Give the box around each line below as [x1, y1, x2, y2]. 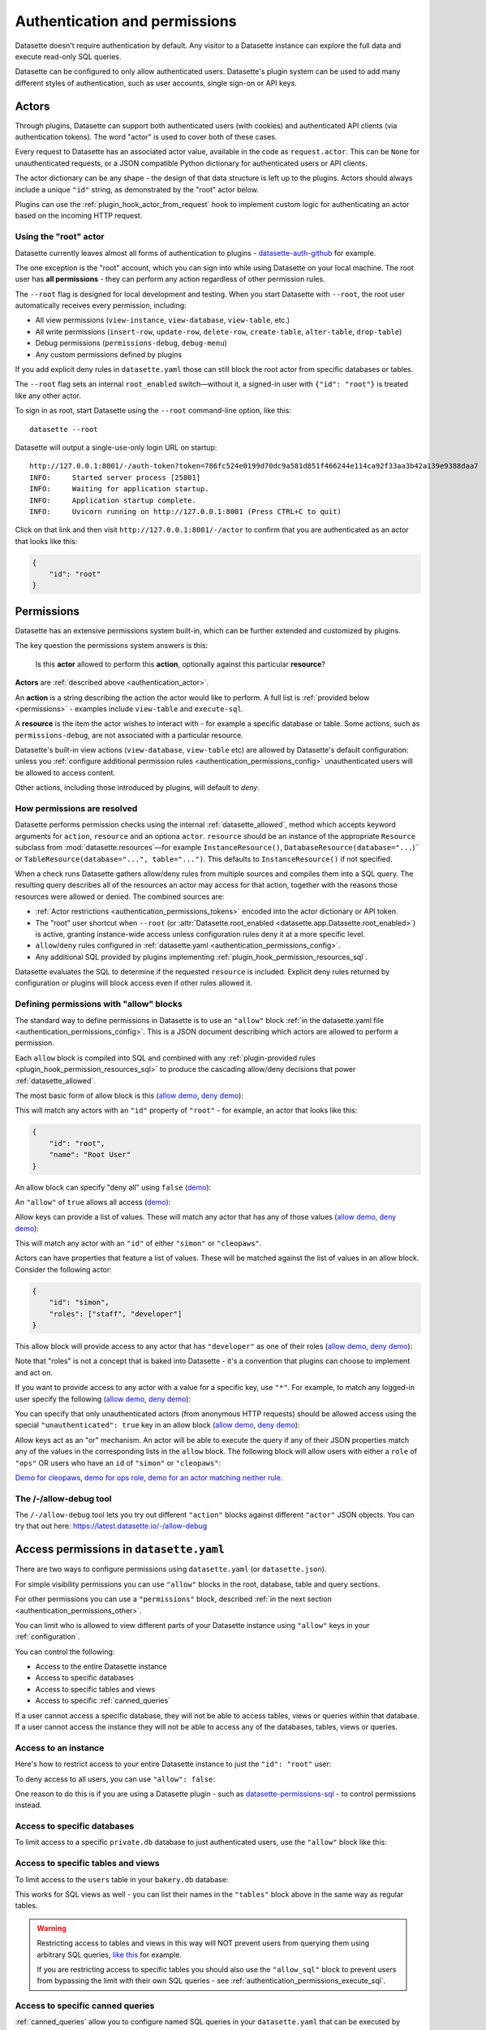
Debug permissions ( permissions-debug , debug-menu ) [35, 338, 227, 348]
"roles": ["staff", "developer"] [49, 1309, 183, 1319]
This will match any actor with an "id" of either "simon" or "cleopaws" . [15, 1238, 262, 1248]
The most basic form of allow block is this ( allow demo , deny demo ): [15, 1091, 243, 1100]
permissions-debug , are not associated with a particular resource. [15, 730, 243, 740]
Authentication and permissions [15, 12, 237, 30]
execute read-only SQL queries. [15, 51, 122, 61]
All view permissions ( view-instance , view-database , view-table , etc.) [35, 315, 290, 325]
